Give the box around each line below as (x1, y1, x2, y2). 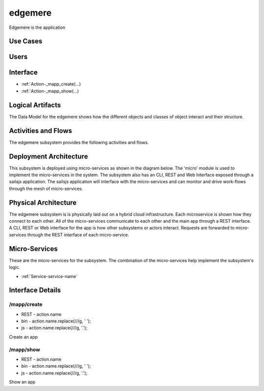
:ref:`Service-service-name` (21, 273, 78, 279)
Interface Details (9, 286, 61, 295)
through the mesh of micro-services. (9, 185, 83, 191)
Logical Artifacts (9, 101, 61, 109)
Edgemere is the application (9, 24, 66, 30)
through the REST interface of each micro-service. (27, 231, 130, 237)
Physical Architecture (9, 198, 77, 207)
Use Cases (9, 37, 43, 46)
